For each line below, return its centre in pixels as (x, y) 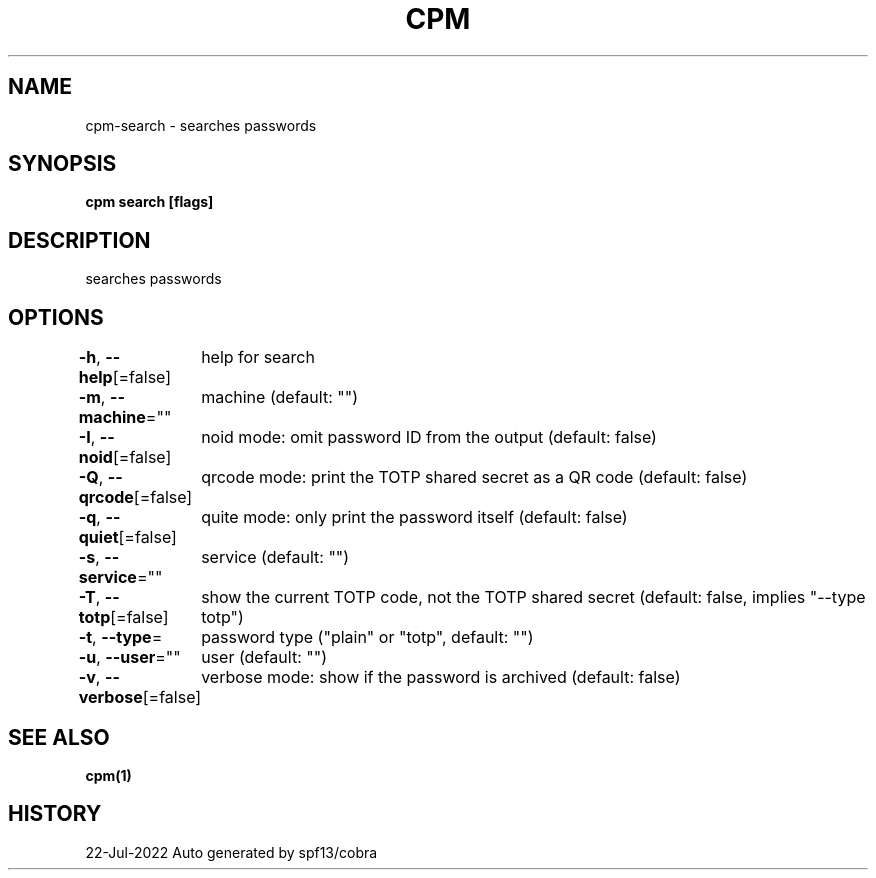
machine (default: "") (279, 397)
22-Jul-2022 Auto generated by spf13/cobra (231, 852)
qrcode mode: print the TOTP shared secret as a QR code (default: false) (474, 477)
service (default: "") (275, 557)
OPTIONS (56, 317)
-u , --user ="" (129, 657)
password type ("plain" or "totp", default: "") (367, 637)
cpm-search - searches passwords (201, 125)
